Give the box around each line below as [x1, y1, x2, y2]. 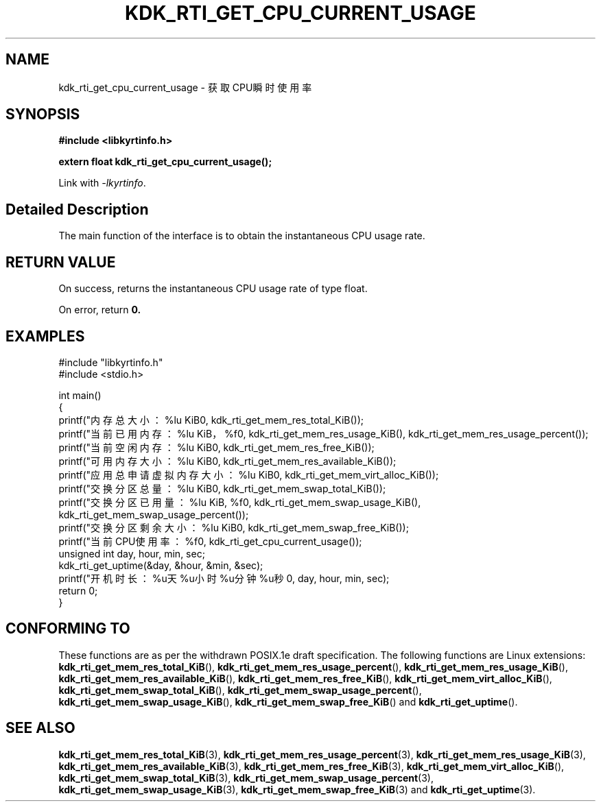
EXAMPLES [5, 327, 85, 345]
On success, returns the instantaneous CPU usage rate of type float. [58, 282, 368, 295]
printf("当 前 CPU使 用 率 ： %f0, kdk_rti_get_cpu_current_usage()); [58, 535, 362, 547]
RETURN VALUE [5, 253, 116, 271]
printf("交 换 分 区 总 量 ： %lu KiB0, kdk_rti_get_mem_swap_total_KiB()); [58, 482, 386, 494]
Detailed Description [5, 200, 149, 218]
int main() [58, 389, 102, 401]
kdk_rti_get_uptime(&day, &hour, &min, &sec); [58, 559, 263, 571]
